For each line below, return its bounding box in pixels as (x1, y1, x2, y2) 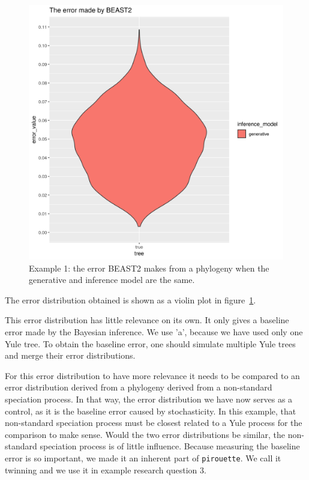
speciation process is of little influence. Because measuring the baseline (40, 440, 300, 452)
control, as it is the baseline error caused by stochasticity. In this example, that (5, 404, 296, 417)
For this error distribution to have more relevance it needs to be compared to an (5, 369, 300, 381)
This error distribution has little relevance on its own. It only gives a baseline (5, 314, 289, 326)
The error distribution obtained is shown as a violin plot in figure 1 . (5, 293, 256, 306)
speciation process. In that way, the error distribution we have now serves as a (5, 392, 293, 405)
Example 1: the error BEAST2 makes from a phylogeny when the (29, 261, 269, 274)
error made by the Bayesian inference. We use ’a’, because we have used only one (5, 325, 303, 338)
